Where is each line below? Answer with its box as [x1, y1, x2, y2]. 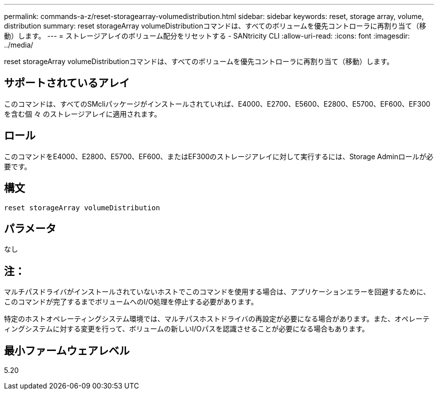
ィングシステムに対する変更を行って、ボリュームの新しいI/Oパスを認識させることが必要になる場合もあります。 [4, 324, 369, 333]
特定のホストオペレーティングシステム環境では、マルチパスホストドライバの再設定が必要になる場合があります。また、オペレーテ [4, 314, 430, 323]
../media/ [4, 41, 33, 49]
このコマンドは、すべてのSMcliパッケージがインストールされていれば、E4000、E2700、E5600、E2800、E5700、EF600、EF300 [4, 99, 430, 108]
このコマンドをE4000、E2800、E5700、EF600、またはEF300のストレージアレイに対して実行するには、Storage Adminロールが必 [4, 152, 433, 161]
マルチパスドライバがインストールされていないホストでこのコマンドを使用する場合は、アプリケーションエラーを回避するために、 [4, 287, 430, 296]
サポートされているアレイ [4, 77, 130, 90]
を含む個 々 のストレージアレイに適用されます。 [4, 109, 161, 118]
